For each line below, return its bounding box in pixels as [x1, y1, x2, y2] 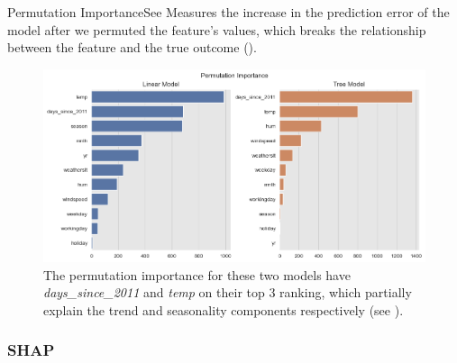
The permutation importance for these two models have [43, 265, 351, 284]
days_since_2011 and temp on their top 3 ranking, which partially [43, 283, 412, 302]
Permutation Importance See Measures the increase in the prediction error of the [7, 3, 450, 21]
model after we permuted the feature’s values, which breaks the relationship [7, 20, 426, 39]
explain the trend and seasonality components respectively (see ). [43, 300, 404, 319]
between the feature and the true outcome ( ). [7, 38, 257, 57]
